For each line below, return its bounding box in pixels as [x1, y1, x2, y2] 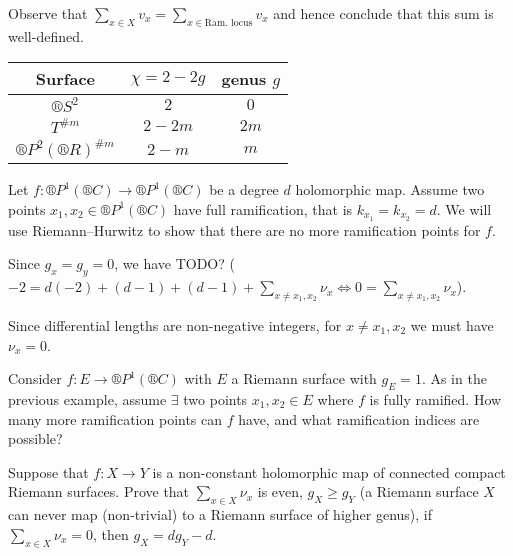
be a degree [209, 179, 279, 200]
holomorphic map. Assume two [295, 179, 485, 200]
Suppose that [8, 461, 89, 482]
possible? [8, 428, 63, 449]
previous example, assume [8, 389, 167, 410]
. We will [436, 198, 492, 219]
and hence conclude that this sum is [273, 3, 494, 23]
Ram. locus [204, 17, 253, 28]
